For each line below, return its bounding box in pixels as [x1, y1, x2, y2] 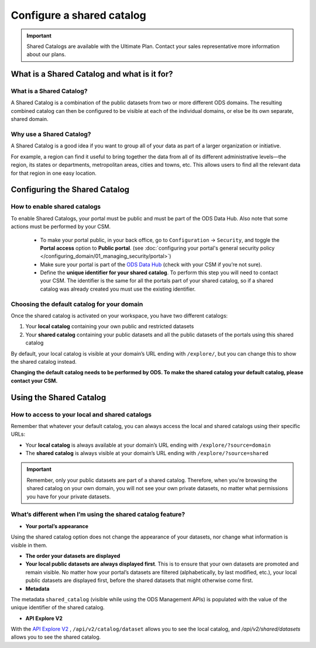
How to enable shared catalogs [11, 202, 101, 211]
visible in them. [11, 542, 48, 549]
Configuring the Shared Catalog [11, 185, 130, 195]
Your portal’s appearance [25, 522, 89, 529]
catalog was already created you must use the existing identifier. [40, 285, 196, 292]
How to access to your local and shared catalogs [11, 410, 152, 418]
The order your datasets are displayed [25, 552, 121, 559]
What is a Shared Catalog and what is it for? [11, 69, 173, 79]
